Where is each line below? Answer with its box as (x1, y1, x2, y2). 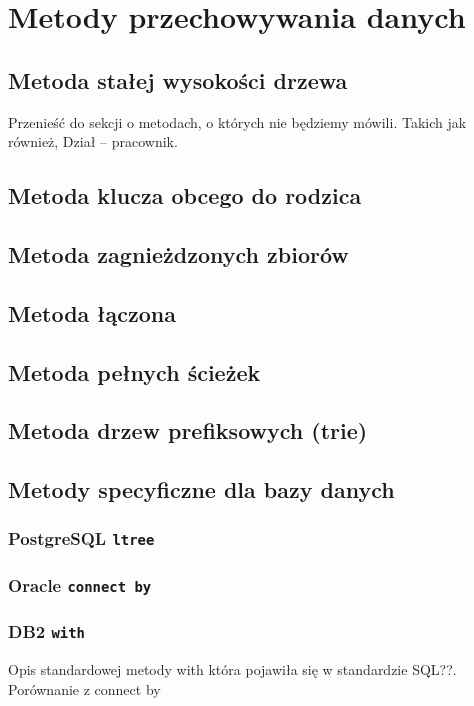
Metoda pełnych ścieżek (8, 356, 261, 387)
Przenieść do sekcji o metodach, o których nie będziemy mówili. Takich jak (8, 111, 467, 132)
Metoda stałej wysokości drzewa (8, 64, 348, 95)
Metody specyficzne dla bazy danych (8, 474, 395, 505)
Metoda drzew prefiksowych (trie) (8, 415, 368, 446)
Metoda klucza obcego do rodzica (8, 180, 362, 211)
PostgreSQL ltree (8, 526, 155, 551)
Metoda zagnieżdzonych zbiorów (8, 238, 349, 269)
